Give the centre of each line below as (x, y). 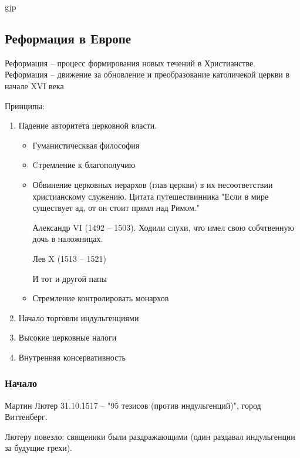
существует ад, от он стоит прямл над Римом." (116, 208)
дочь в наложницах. (68, 239)
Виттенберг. (26, 417)
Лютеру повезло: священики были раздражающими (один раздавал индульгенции (150, 436)
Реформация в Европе (68, 38)
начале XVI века (34, 85)
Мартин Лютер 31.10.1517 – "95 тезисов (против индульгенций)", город (133, 405)
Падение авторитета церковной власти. (88, 125)
